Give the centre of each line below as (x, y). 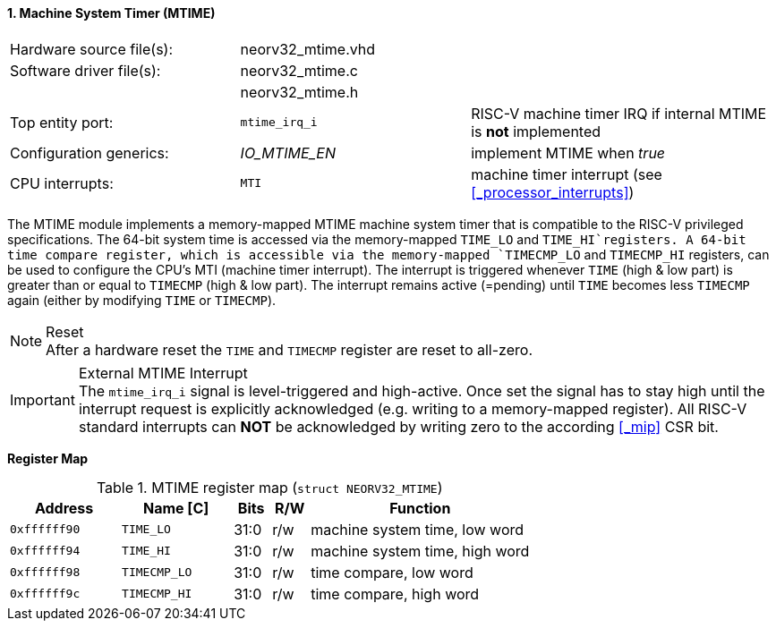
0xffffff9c (45, 594)
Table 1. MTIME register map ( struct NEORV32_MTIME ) (269, 487)
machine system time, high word (420, 551)
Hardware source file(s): (92, 49)
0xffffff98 (45, 573)
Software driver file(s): (85, 70)
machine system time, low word (418, 529)
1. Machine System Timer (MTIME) (111, 13)
